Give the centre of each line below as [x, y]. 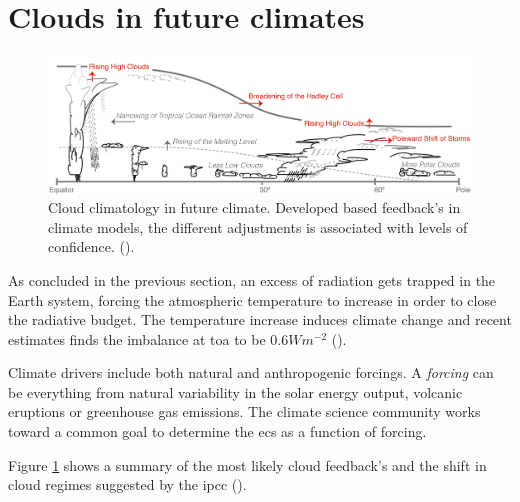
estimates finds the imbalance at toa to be [137, 338]
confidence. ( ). [91, 246]
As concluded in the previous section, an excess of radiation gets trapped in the [252, 279]
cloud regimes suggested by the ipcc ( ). [127, 484]
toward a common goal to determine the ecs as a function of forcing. [217, 431]
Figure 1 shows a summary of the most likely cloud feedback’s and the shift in [247, 464]
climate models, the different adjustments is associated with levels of [258, 226]
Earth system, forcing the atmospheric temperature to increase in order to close [252, 299]
